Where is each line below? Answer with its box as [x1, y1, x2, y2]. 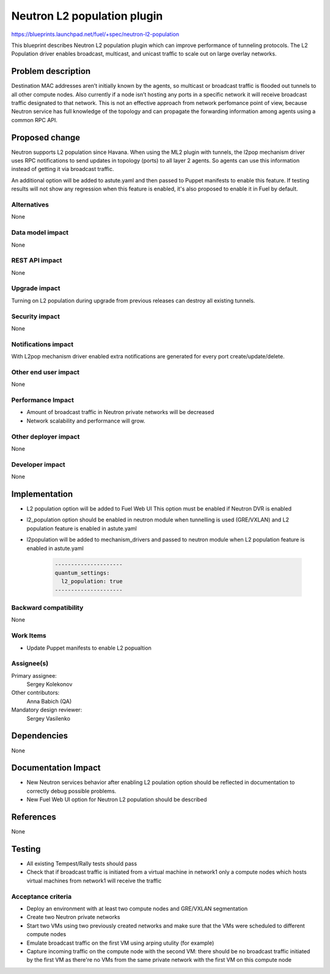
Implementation [11, 489, 73, 499]
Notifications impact [11, 340, 73, 348]
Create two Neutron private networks [26, 914, 120, 921]
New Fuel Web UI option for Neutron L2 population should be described [26, 796, 207, 803]
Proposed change [11, 132, 81, 143]
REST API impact [11, 256, 62, 265]
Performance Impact [11, 396, 75, 404]
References [11, 812, 56, 823]
